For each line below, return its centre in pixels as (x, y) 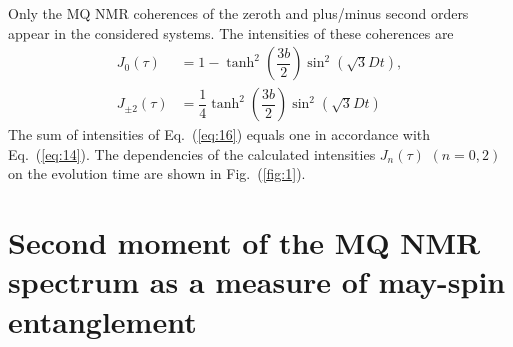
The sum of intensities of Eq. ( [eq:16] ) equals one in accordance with (219, 134)
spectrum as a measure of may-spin (257, 281)
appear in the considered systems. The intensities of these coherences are (231, 32)
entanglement (102, 320)
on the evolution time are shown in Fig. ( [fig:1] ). (157, 173)
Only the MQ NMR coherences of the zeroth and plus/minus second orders (238, 13)
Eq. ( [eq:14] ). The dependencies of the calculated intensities (192, 153)
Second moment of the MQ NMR (244, 242)
